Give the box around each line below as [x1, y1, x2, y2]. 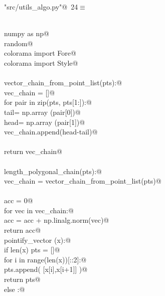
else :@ [4, 283, 25, 294]
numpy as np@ [4, 28, 49, 39]
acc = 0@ [4, 195, 33, 206]
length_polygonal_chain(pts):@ [4, 166, 102, 176]
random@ [4, 38, 33, 48]
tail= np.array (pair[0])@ [4, 106, 81, 117]
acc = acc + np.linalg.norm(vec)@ [4, 215, 109, 225]
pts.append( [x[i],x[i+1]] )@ [4, 264, 88, 274]
